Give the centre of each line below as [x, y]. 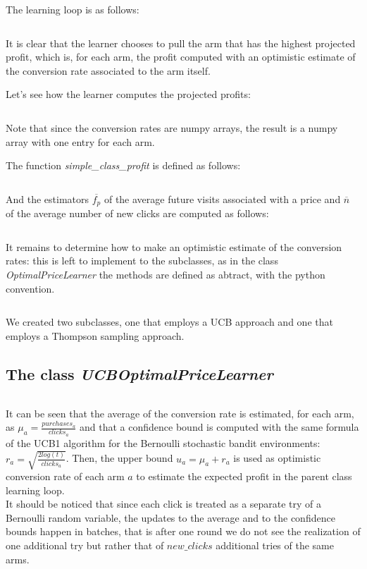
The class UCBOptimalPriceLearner [139, 373]
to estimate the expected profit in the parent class [244, 476]
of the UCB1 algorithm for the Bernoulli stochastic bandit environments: [163, 442]
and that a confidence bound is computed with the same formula [219, 427]
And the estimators [48, 198]
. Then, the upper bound [119, 458]
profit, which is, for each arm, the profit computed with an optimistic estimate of [181, 57]
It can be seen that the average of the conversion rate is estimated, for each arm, [180, 413]
